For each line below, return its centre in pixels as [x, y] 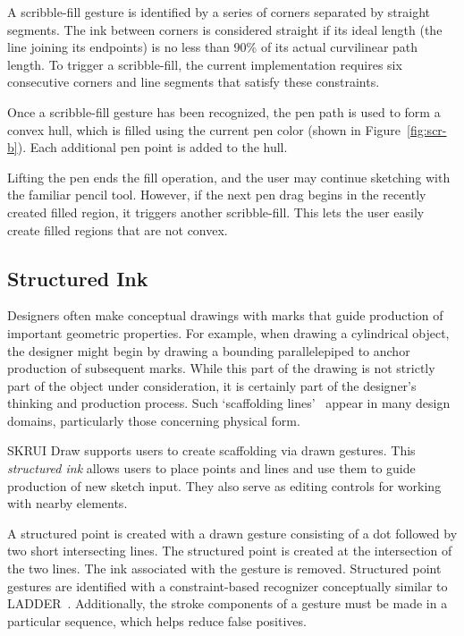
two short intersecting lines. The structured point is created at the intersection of [230, 551]
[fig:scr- [427, 129]
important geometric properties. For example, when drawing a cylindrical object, [228, 332]
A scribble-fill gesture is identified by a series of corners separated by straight [219, 12]
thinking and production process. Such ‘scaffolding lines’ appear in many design [229, 403]
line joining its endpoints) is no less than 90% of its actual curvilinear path [213, 47]
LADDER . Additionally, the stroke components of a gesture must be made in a [228, 603]
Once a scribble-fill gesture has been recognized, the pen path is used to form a [224, 111]
